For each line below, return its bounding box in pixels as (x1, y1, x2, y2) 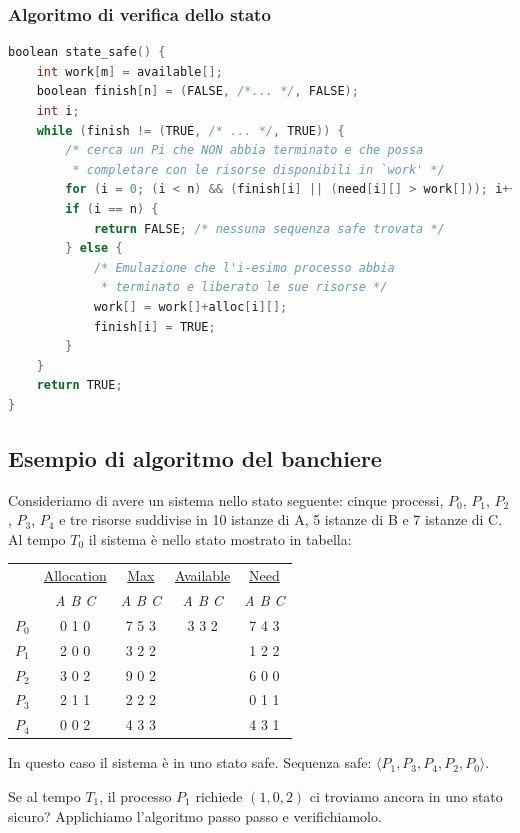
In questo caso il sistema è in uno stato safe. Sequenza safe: (8, 752, 372, 773)
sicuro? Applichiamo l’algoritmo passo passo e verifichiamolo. (8, 805, 382, 826)
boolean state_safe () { (8, 45, 166, 60)
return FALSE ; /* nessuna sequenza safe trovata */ (93, 221, 445, 236)
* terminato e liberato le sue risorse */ (101, 280, 388, 295)
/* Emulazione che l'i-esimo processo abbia (93, 260, 395, 275)
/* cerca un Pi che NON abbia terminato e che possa (65, 143, 424, 158)
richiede (195, 785, 243, 806)
